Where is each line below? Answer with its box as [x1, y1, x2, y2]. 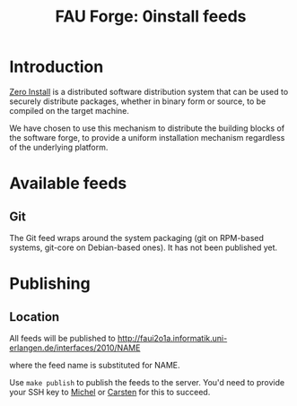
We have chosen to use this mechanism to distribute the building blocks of [9, 123, 285, 134]
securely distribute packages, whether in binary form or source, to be [9, 96, 266, 107]
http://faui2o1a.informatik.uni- [117, 333, 228, 343]
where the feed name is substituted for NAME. [9, 359, 181, 370]
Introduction [9, 56, 104, 77]
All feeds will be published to [9, 333, 116, 343]
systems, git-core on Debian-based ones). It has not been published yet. [9, 242, 278, 253]
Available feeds [9, 173, 127, 194]
